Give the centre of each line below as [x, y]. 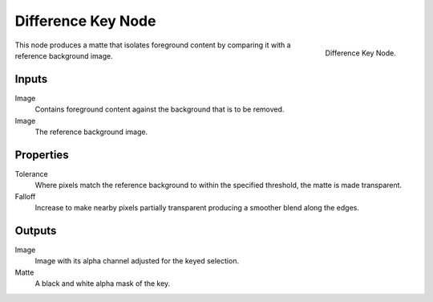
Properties [42, 155]
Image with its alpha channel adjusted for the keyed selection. [137, 261]
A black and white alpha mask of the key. [103, 284]
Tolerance [31, 173]
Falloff [25, 196]
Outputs [36, 230]
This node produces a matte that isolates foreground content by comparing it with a [153, 45]
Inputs [31, 79]
